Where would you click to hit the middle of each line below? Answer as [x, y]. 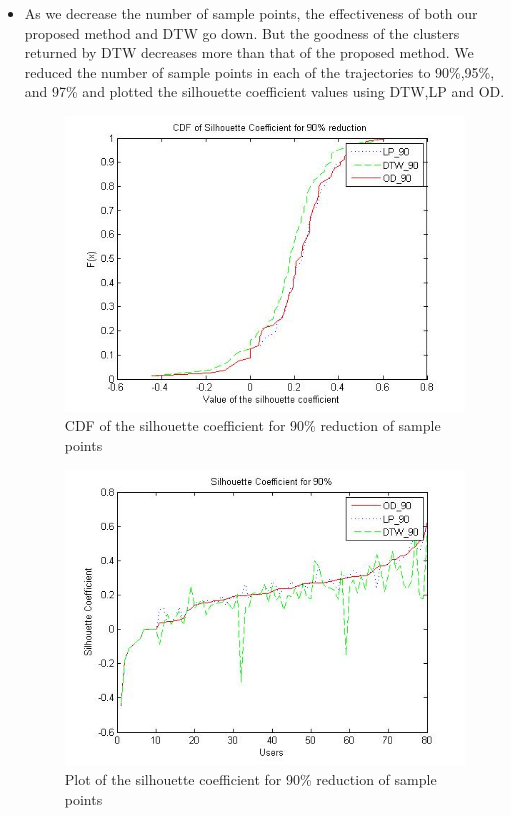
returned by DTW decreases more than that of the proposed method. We [249, 52]
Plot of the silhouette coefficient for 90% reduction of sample [250, 779]
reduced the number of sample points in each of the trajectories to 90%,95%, [259, 71]
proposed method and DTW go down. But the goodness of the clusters [242, 32]
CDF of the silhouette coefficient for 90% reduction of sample [252, 425]
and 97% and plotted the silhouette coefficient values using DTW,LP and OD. [264, 91]
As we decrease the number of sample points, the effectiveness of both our [251, 13]
